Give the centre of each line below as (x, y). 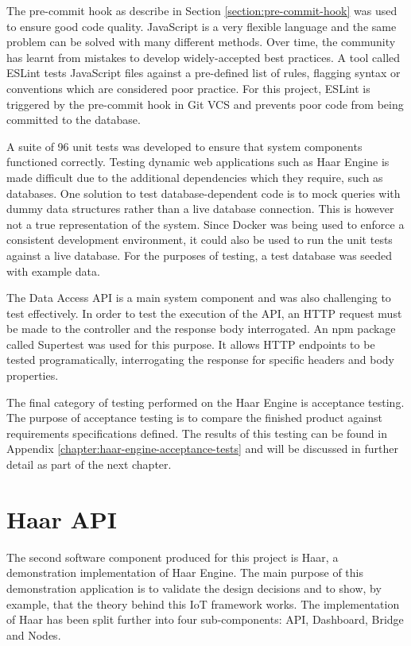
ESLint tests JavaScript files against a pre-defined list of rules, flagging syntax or (204, 73)
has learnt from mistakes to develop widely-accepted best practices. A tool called (204, 57)
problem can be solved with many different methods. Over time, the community (201, 42)
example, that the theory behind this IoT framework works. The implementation (203, 603)
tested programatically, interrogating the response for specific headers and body (200, 360)
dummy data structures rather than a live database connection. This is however (200, 209)
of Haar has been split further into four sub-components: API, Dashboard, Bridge (205, 619)
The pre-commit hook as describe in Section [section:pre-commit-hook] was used (202, 10)
